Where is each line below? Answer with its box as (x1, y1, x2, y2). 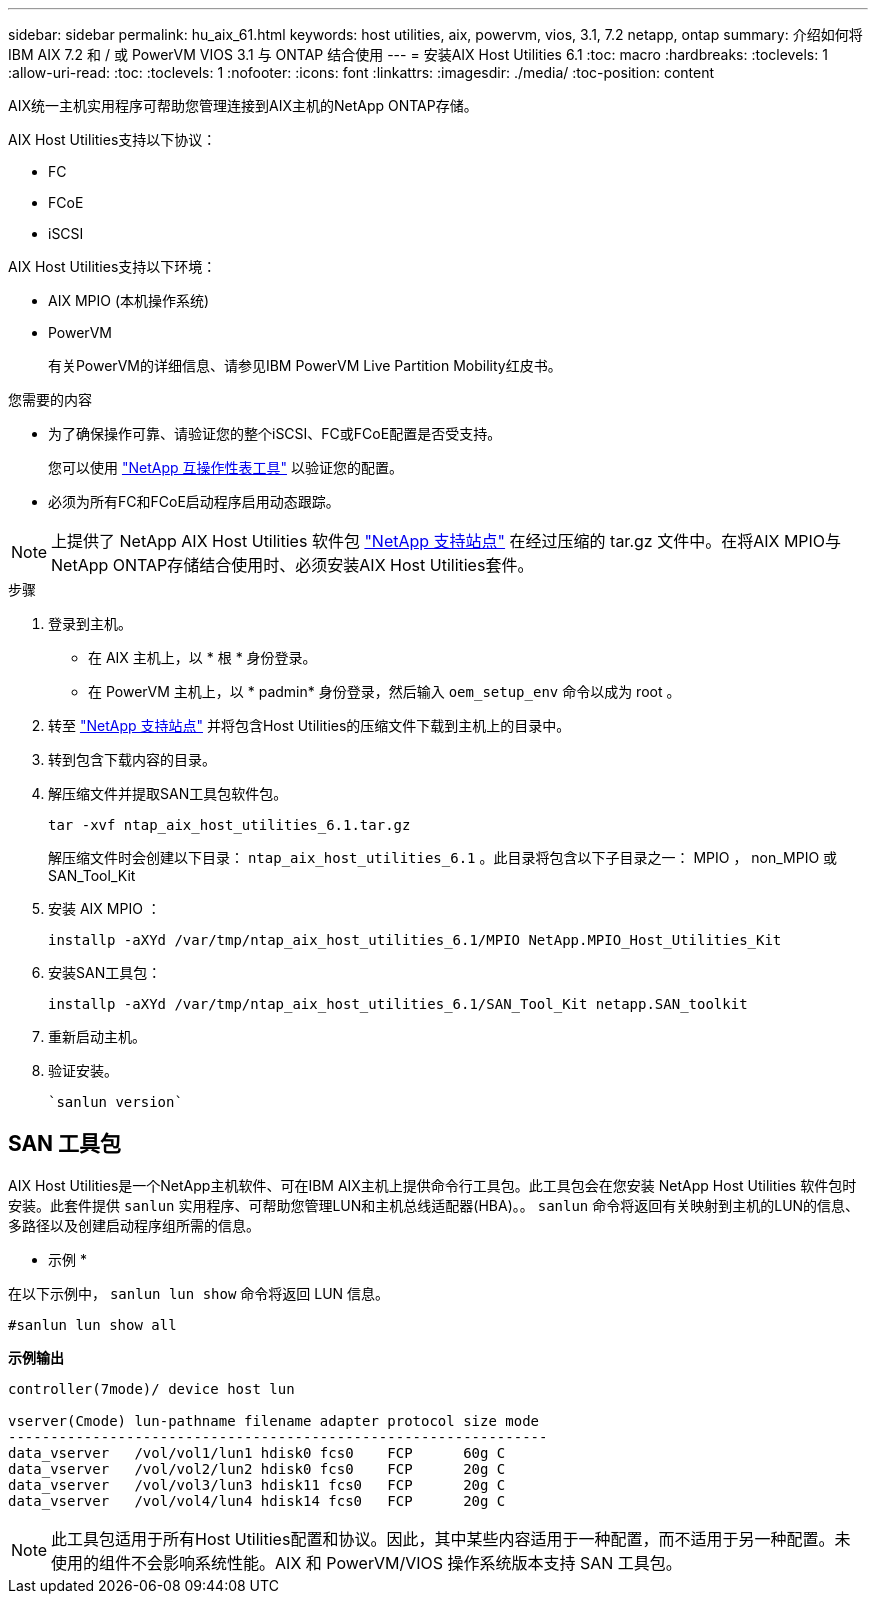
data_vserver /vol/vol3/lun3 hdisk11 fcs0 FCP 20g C (8, 1476, 506, 1493)
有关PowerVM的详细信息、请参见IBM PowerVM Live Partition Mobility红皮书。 (48, 357, 562, 374)
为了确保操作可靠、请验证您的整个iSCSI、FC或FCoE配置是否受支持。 (48, 425, 502, 442)
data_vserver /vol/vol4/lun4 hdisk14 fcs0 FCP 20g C (8, 1492, 506, 1509)
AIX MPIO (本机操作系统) (48, 292, 210, 309)
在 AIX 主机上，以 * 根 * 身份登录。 (88, 649, 317, 666)
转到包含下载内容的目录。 (48, 751, 216, 768)
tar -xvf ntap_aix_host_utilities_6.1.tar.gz (48, 817, 411, 833)
